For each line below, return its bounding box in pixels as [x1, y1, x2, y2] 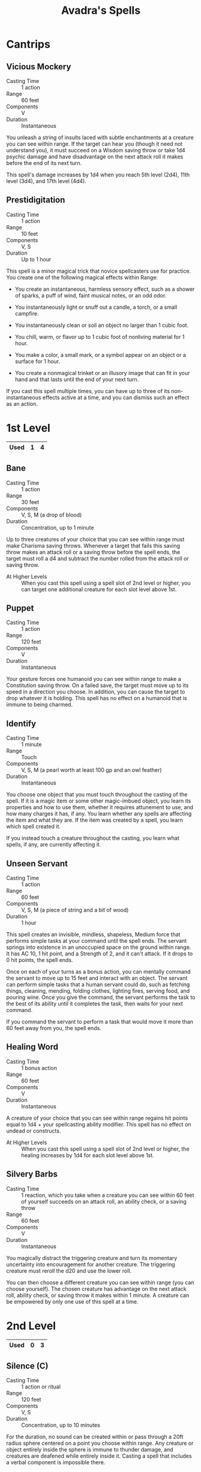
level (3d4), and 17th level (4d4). [6, 178, 87, 184]
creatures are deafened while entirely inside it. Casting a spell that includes [6, 1452, 192, 1460]
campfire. [14, 309, 39, 317]
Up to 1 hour [21, 255, 52, 262]
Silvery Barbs [6, 1169, 58, 1179]
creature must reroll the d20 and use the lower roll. [6, 1267, 132, 1274]
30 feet [21, 498, 40, 506]
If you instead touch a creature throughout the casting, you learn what [6, 834, 179, 842]
